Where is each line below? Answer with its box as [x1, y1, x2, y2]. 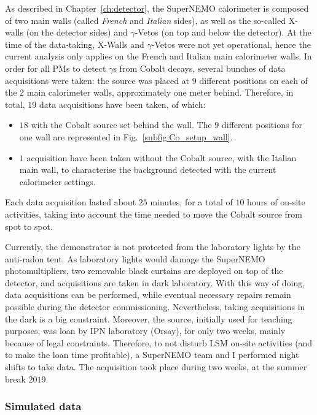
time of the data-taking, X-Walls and [5, 37, 144, 50]
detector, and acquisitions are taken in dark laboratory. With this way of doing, [5, 276, 305, 289]
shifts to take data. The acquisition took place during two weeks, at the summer [5, 360, 307, 373]
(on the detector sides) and [26, 26, 128, 39]
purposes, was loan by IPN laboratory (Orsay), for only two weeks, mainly [5, 324, 286, 337]
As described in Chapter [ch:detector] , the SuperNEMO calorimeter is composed [5, 2, 309, 14]
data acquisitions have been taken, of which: [39, 97, 206, 110]
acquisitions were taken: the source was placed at [5, 74, 190, 86]
